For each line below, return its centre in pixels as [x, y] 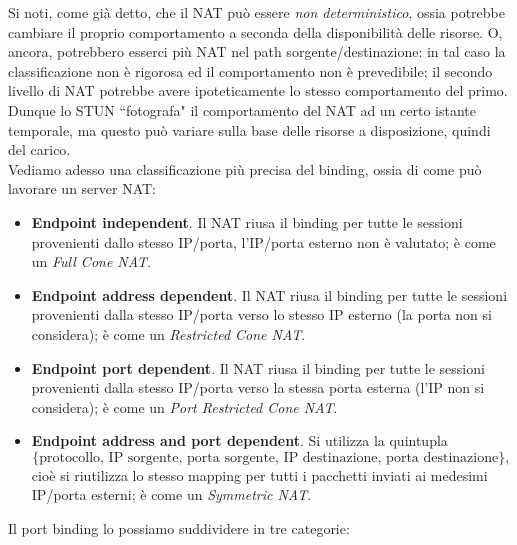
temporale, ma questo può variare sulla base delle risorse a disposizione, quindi [249, 129]
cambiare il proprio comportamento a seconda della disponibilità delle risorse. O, [255, 31]
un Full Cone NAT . [91, 261]
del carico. [39, 149]
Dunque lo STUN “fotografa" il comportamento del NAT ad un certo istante [242, 109]
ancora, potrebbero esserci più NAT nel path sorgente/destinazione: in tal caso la [257, 51]
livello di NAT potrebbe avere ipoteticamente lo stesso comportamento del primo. [258, 90]
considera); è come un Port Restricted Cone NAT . [184, 406]
